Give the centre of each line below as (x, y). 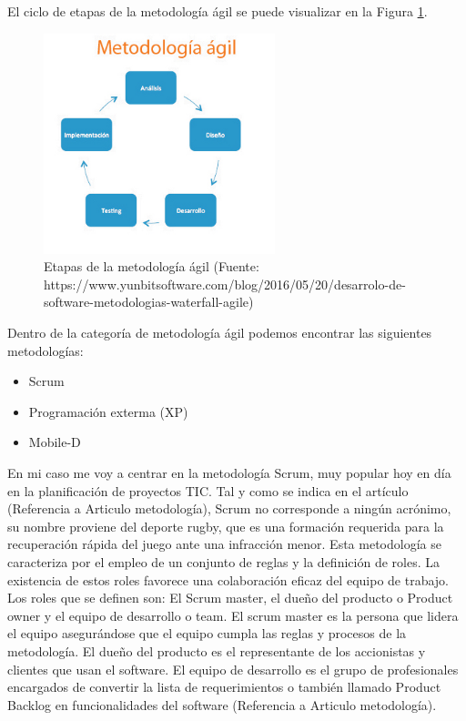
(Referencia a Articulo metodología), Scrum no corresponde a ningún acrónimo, (229, 508)
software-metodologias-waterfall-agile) (149, 302)
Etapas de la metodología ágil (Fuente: (152, 266)
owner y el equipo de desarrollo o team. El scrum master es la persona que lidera (233, 615)
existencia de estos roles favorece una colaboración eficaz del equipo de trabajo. (228, 579)
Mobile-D (55, 442)
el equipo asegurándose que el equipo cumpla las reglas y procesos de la (207, 633)
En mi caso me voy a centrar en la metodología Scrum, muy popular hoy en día (229, 472)
